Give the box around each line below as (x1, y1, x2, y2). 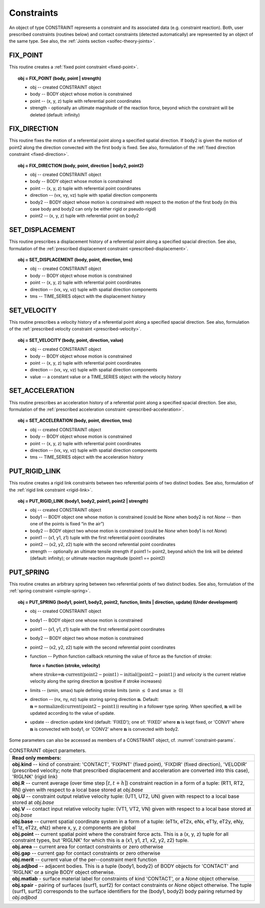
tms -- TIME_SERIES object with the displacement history (30, 293, 146, 300)
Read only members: (12, 754, 61, 761)
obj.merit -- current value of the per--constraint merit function (12, 856, 157, 863)
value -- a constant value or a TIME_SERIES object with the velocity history (30, 374, 182, 380)
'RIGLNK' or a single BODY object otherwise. (12, 869, 115, 876)
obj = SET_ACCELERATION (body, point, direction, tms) (18, 418, 132, 424)
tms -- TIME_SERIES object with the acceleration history (30, 454, 143, 460)
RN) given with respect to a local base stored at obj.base (12, 787, 143, 793)
